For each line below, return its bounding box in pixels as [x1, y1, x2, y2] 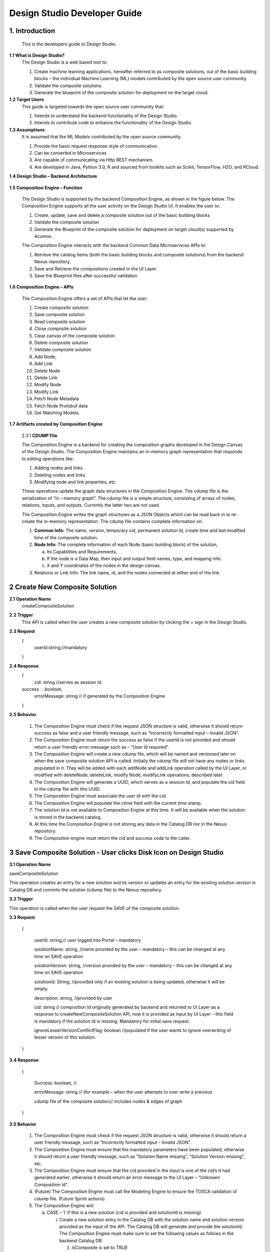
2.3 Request [9, 629, 35, 635]
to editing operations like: [21, 456, 74, 462]
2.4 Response [9, 663, 39, 669]
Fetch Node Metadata [34, 396, 79, 402]
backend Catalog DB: [59, 1237, 103, 1243]
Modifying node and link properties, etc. [34, 479, 117, 485]
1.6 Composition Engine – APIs [9, 284, 73, 290]
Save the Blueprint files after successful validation [34, 272, 137, 278]
